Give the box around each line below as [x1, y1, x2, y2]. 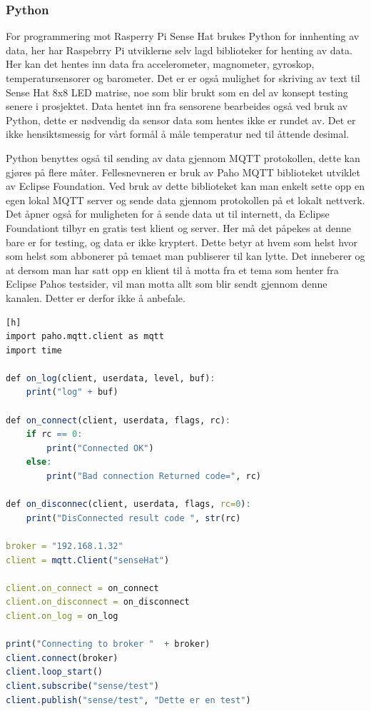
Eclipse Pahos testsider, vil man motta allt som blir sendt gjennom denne [6, 276, 327, 291]
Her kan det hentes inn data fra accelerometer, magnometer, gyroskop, [6, 56, 315, 71]
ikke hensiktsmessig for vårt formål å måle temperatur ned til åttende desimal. [6, 126, 350, 141]
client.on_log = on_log [6, 610, 118, 621]
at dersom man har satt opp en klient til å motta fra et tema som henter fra [6, 262, 339, 277]
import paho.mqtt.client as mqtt [6, 331, 164, 342]
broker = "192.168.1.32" [6, 541, 123, 551]
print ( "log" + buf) [26, 387, 118, 398]
